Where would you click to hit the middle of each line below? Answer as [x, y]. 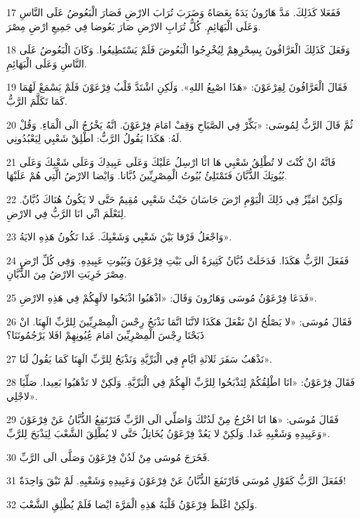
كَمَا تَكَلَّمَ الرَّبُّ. [37, 100]
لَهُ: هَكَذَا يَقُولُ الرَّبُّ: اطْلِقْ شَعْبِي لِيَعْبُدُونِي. [94, 138]
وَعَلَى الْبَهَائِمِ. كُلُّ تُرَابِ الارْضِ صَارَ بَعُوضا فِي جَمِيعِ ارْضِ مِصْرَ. [134, 26]
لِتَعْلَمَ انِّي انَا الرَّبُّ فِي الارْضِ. [66, 213]
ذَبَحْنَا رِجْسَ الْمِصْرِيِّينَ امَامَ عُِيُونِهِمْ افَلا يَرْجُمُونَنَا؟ [105, 335]
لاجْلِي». [22, 395]
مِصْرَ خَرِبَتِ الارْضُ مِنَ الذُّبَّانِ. [67, 274]
